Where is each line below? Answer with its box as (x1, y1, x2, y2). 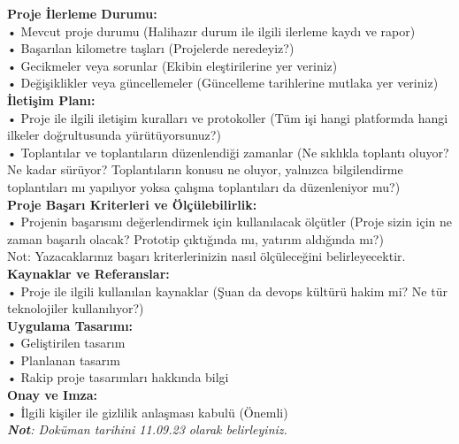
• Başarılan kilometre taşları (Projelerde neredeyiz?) (7, 39, 295, 57)
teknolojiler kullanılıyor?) (7, 299, 144, 318)
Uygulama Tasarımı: (7, 316, 134, 334)
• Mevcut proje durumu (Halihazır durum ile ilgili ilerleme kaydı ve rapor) (7, 21, 416, 40)
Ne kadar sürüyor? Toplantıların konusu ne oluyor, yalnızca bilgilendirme (7, 160, 403, 179)
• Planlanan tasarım (7, 350, 120, 369)
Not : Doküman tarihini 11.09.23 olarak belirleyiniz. (7, 420, 287, 439)
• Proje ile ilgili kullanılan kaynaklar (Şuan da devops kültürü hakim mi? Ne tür (7, 281, 448, 300)
